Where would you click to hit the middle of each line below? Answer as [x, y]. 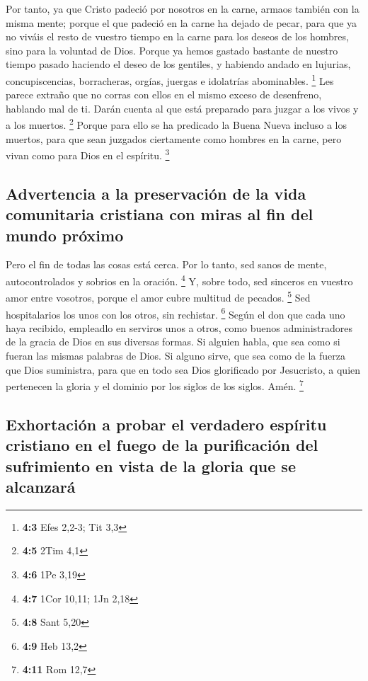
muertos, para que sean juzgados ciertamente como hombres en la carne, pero [174, 138]
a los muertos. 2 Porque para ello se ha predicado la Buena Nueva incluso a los [176, 124]
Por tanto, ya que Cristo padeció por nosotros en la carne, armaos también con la [183, 8]
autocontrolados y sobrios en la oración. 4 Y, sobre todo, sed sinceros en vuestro [179, 280]
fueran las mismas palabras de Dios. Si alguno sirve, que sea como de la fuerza [176, 356]
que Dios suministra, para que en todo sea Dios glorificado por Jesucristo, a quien [183, 369]
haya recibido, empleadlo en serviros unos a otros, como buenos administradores [179, 327]
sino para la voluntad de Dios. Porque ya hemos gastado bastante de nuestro [172, 50]
